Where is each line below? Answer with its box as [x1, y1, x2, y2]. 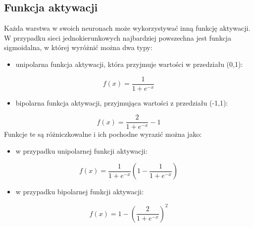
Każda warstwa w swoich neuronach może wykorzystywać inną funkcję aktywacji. [4, 23, 251, 33]
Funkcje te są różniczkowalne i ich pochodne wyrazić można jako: [4, 129, 202, 139]
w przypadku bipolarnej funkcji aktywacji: [15, 186, 144, 197]
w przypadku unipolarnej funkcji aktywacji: [15, 145, 148, 156]
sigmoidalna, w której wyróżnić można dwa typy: [4, 42, 152, 53]
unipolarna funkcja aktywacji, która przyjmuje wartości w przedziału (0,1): [15, 58, 243, 69]
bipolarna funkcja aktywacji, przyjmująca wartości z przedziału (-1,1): [15, 97, 228, 108]
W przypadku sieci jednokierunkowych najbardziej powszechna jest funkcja [4, 32, 231, 43]
